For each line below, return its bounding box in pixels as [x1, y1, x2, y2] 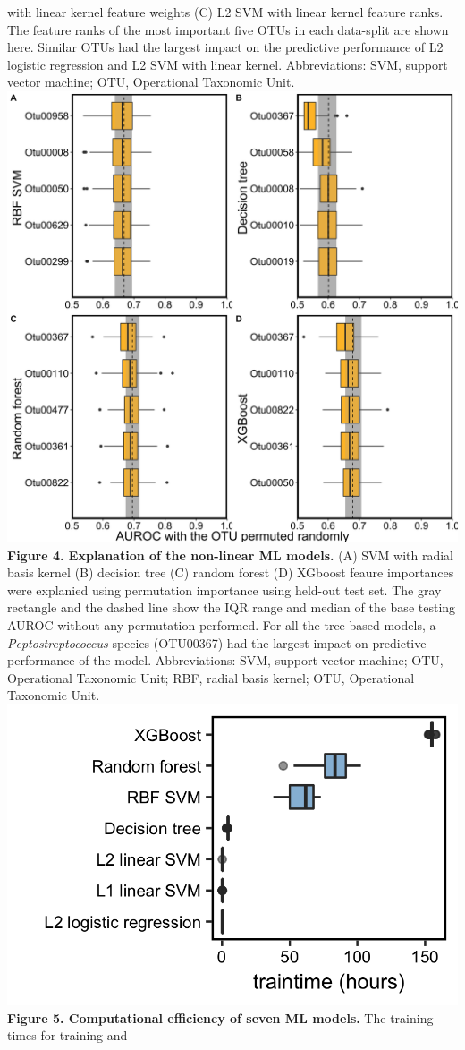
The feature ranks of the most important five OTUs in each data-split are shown [7, 20, 449, 38]
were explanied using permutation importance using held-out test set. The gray [7, 580, 442, 599]
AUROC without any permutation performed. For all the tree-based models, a [7, 615, 436, 634]
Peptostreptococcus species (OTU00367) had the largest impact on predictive [7, 633, 427, 652]
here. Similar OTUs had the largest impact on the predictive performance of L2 [7, 38, 444, 56]
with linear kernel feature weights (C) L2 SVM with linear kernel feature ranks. [7, 3, 444, 21]
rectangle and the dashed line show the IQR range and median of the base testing [7, 598, 456, 617]
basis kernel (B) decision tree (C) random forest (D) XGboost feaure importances [7, 563, 454, 582]
